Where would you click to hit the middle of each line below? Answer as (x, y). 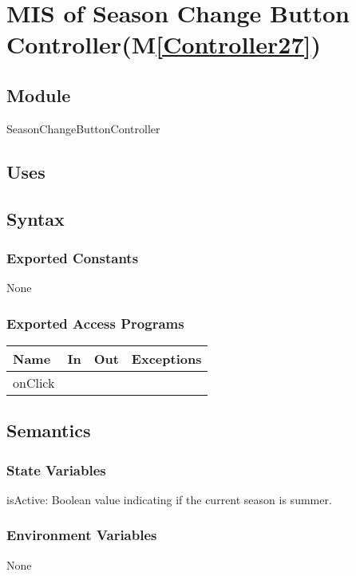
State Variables (56, 469)
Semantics (49, 430)
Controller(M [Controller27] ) (164, 44)
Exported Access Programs (95, 323)
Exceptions (166, 358)
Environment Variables (82, 535)
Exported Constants (73, 257)
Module (39, 95)
